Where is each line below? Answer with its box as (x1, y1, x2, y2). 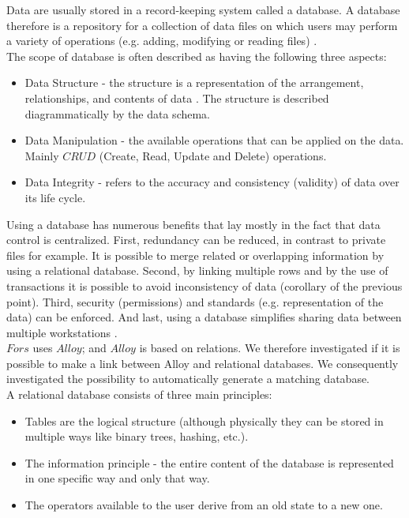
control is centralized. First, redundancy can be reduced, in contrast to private (6, 231, 386, 248)
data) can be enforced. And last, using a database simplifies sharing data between (6, 309, 402, 325)
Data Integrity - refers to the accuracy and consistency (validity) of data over (24, 174, 400, 190)
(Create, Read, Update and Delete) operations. (99, 147, 327, 163)
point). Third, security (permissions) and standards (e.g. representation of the (6, 293, 384, 310)
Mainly (24, 147, 59, 163)
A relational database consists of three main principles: (6, 386, 272, 403)
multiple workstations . (6, 324, 118, 340)
